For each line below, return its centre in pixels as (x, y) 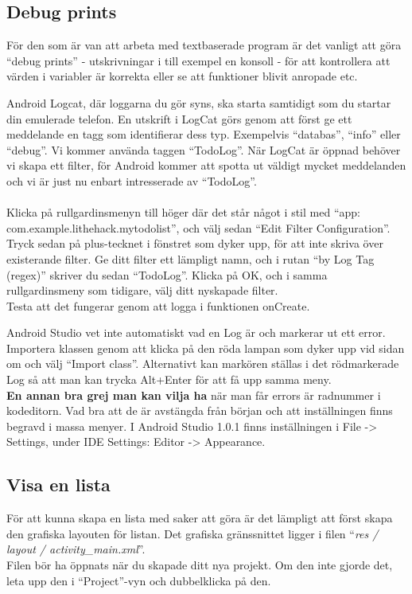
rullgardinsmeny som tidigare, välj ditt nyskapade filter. (142, 290)
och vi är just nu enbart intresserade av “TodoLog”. (132, 180)
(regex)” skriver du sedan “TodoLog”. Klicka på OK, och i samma (167, 274)
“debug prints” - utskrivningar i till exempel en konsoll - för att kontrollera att (198, 60)
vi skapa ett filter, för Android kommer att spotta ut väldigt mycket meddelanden (206, 165)
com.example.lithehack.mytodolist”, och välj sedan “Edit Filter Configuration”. (198, 227)
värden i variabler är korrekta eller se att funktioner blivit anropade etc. (182, 76)
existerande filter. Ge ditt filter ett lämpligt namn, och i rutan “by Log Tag (190, 258)
